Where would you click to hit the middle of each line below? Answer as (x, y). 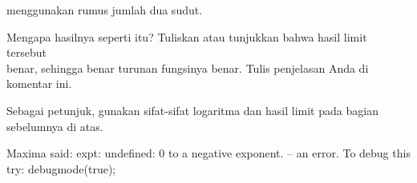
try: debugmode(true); (61, 168)
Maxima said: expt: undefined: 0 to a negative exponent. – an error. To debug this (208, 153)
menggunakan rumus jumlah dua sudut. (105, 10)
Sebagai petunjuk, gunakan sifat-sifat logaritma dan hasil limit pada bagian (192, 110)
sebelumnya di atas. (55, 126)
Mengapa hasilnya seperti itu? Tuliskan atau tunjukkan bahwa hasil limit (187, 36)
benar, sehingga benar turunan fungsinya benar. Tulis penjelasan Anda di (188, 68)
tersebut (26, 52)
